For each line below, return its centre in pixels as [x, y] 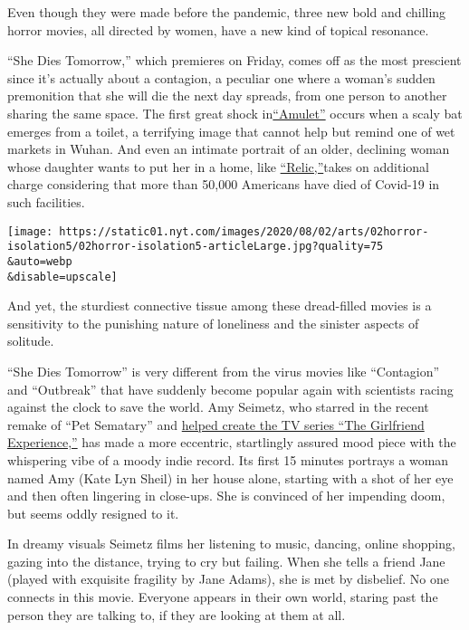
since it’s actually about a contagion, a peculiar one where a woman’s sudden [221, 77]
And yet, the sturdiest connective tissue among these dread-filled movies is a [220, 305]
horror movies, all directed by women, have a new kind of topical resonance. [218, 29]
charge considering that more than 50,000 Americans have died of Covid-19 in [224, 184]
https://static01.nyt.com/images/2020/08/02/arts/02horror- [244, 231]
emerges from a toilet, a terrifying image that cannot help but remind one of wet [231, 131]
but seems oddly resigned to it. [93, 513]
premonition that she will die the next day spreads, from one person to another [227, 95]
